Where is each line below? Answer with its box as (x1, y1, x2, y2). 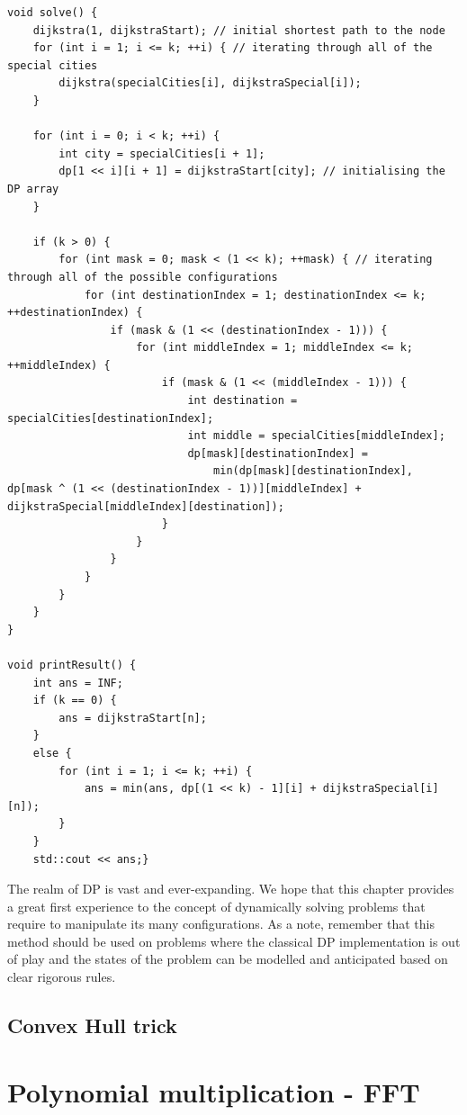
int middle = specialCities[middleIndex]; (187, 429, 445, 443)
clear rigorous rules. (7, 967, 116, 986)
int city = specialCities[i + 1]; (58, 147, 265, 160)
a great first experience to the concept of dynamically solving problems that (7, 896, 426, 915)
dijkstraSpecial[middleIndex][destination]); (7, 499, 284, 513)
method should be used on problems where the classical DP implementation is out (7, 931, 461, 950)
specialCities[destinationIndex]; (7, 411, 214, 425)
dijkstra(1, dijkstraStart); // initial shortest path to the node (32, 23, 445, 37)
